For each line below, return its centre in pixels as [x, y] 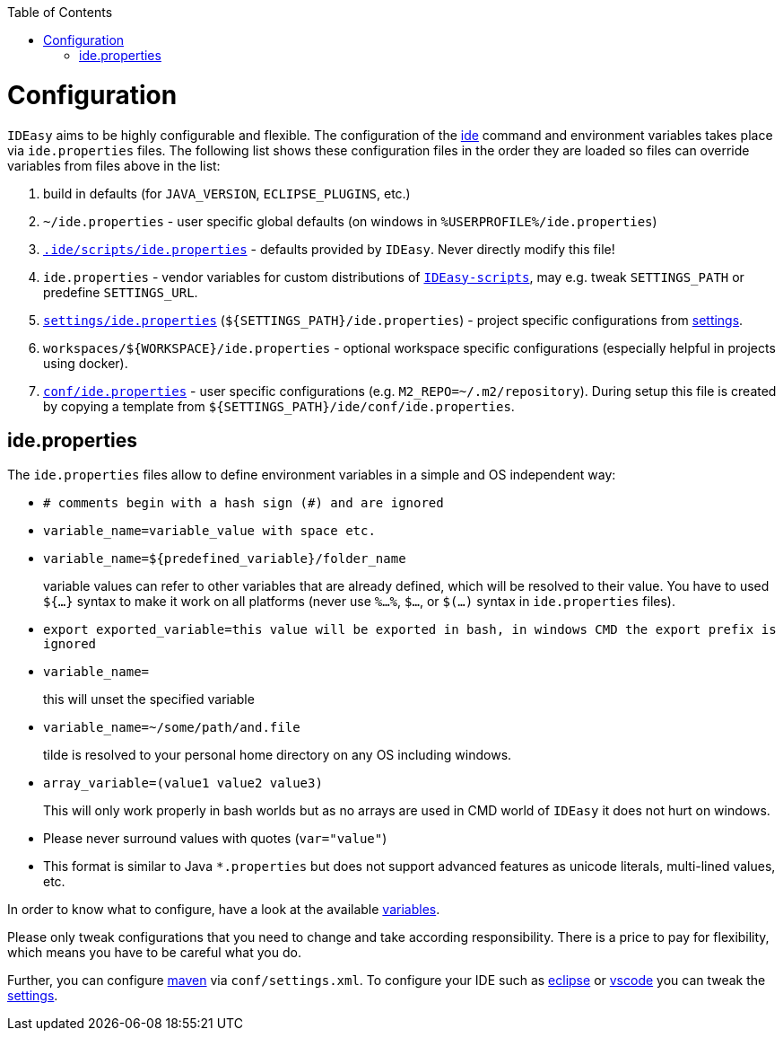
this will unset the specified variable [149, 699]
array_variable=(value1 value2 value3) [183, 783]
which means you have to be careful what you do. [154, 953]
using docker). [86, 363]
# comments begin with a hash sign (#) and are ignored [244, 503]
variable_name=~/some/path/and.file [172, 728]
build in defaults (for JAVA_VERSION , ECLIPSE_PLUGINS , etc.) [227, 193]
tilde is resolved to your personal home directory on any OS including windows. [278, 755]
